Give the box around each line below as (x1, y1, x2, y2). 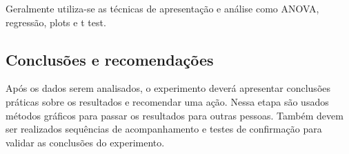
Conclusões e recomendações (6, 48, 214, 70)
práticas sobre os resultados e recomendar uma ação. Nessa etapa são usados (6, 94, 329, 108)
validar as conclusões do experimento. (6, 135, 165, 149)
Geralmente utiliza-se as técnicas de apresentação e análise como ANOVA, (6, 1, 319, 15)
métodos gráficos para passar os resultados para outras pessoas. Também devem (6, 108, 343, 122)
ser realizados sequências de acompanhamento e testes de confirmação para (6, 122, 322, 136)
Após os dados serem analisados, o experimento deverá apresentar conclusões (6, 81, 331, 95)
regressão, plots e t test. (6, 15, 106, 29)
